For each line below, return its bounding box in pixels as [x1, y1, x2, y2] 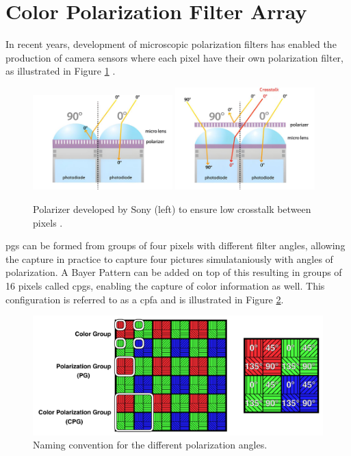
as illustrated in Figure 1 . [5, 64, 116, 78]
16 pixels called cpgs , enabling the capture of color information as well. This [5, 278, 325, 292]
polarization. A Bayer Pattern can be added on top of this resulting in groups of [5, 265, 342, 279]
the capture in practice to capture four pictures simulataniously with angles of [5, 251, 333, 266]
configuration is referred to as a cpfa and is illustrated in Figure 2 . [5, 292, 284, 306]
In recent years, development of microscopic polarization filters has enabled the [5, 37, 337, 51]
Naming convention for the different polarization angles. [33, 438, 268, 452]
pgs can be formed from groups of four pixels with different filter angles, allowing [5, 238, 346, 253]
